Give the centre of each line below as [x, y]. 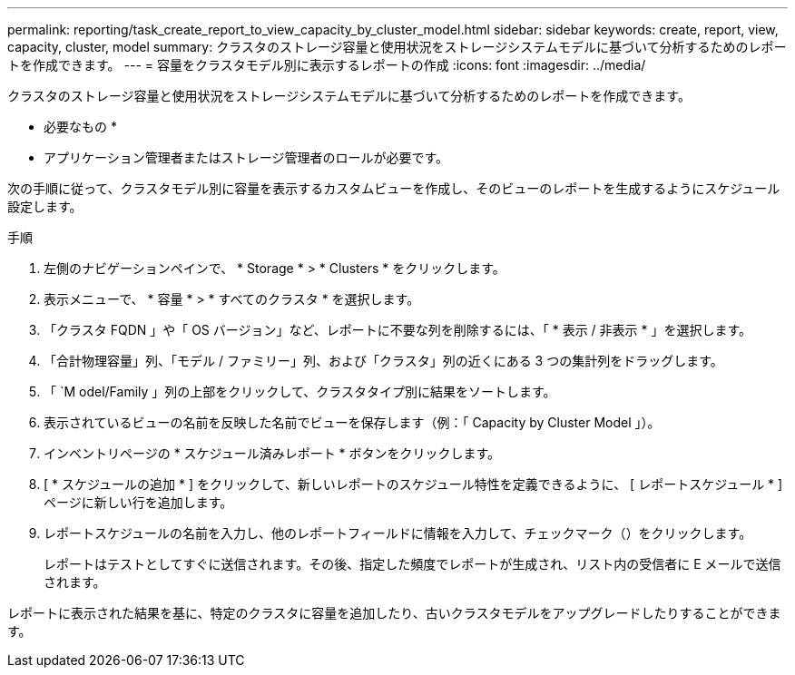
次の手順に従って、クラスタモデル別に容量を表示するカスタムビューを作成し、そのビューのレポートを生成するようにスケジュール [394, 188]
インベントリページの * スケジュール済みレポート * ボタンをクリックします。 [272, 453]
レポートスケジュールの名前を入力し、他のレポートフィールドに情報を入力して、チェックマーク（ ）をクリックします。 [398, 533]
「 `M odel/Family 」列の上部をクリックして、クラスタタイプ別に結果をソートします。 [300, 391]
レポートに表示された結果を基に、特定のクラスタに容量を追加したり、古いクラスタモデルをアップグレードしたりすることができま [394, 613]
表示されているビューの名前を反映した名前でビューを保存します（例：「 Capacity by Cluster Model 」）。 [352, 422]
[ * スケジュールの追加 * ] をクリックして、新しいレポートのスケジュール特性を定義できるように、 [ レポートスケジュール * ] [413, 484]
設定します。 [45, 206]
